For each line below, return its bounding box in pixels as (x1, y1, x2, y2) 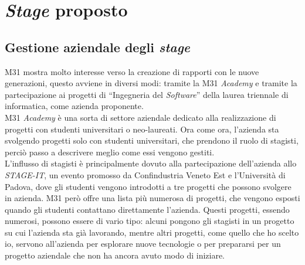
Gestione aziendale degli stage (5, 38, 190, 56)
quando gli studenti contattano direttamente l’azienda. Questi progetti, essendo (5, 203, 290, 215)
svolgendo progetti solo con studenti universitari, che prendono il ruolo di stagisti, (5, 134, 299, 147)
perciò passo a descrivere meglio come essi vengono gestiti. (5, 145, 215, 158)
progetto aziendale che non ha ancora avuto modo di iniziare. (5, 249, 225, 261)
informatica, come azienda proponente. (5, 100, 144, 112)
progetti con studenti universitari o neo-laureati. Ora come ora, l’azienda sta (5, 123, 279, 135)
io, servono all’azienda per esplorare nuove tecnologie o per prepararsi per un (5, 237, 281, 250)
